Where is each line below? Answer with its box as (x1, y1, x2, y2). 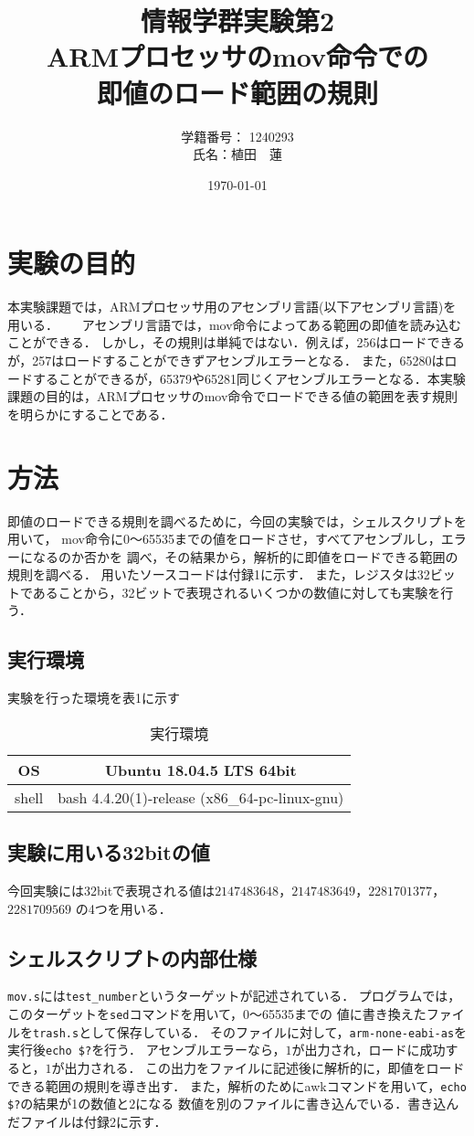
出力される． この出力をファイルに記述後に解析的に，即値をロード (64, 1058, 465, 1078)
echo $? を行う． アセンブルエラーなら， (46, 1040, 286, 1059)
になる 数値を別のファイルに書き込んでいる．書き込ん (135, 1094, 459, 1113)
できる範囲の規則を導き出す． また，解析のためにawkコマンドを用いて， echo (7, 1076, 467, 1095)
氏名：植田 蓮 (193, 144, 282, 164)
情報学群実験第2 (140, 2, 335, 39)
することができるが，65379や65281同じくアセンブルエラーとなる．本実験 (32, 368, 466, 388)
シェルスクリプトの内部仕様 (7, 943, 257, 971)
